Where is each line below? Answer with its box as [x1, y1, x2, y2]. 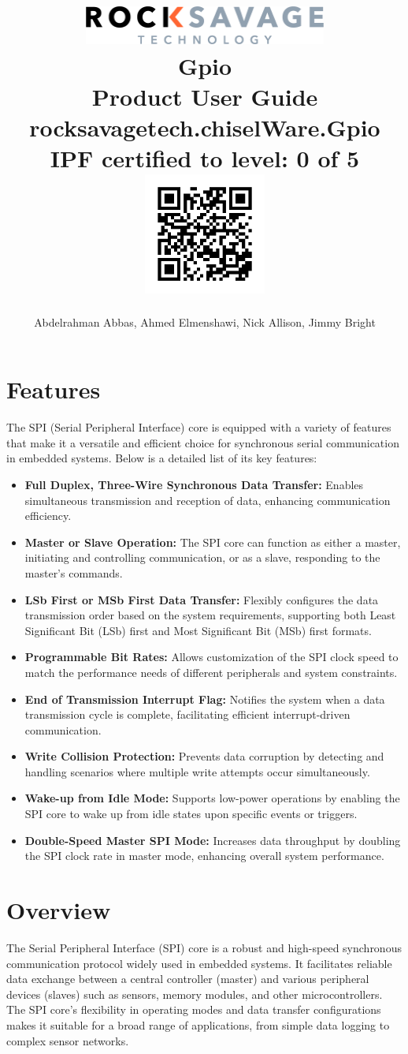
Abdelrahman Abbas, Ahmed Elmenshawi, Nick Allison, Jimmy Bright [34, 313, 376, 330]
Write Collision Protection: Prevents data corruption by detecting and [24, 748, 384, 764]
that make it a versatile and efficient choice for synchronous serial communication [6, 434, 399, 450]
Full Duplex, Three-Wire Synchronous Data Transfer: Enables [24, 476, 364, 492]
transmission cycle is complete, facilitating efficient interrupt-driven [24, 706, 351, 723]
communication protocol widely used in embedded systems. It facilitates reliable [6, 955, 392, 971]
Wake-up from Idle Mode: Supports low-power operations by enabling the [24, 790, 400, 806]
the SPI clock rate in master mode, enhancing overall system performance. [24, 847, 384, 864]
